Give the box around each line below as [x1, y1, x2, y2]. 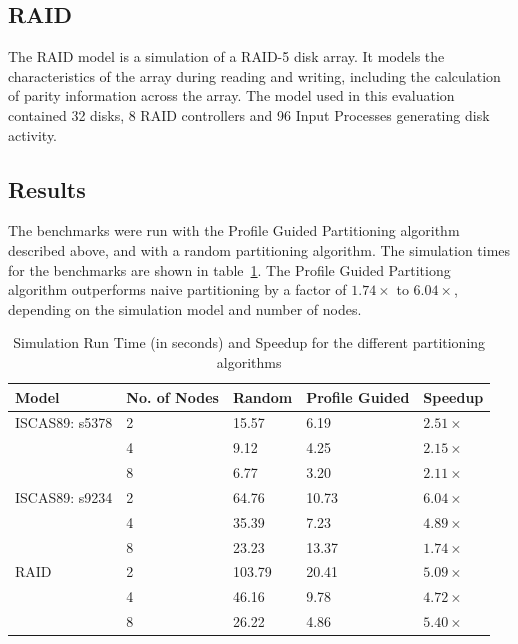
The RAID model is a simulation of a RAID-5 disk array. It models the [8, 46, 445, 67]
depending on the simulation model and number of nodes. [8, 298, 362, 319]
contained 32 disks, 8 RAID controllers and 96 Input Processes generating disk [8, 104, 490, 125]
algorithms [216, 351, 282, 372]
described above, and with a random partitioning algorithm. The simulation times [8, 239, 511, 260]
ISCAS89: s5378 [15, 412, 113, 433]
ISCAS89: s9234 [15, 486, 113, 507]
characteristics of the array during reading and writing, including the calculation [8, 65, 501, 86]
